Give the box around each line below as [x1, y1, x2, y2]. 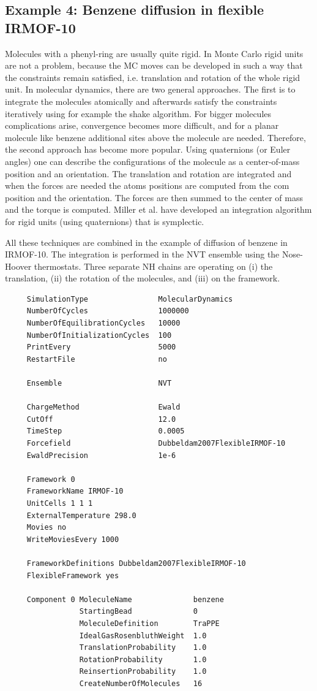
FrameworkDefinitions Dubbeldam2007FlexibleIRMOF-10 [26, 559, 246, 568]
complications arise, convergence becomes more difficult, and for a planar [5, 119, 279, 132]
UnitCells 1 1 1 [26, 498, 93, 508]
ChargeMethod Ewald [26, 403, 181, 412]
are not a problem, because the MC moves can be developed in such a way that [5, 59, 303, 72]
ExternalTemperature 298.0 [26, 511, 136, 520]
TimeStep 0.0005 [26, 427, 185, 436]
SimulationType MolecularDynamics [26, 294, 233, 304]
